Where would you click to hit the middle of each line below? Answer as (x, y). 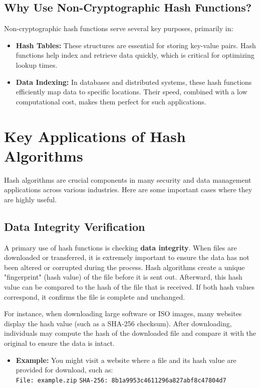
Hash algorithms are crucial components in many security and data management (128, 179)
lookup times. (37, 64)
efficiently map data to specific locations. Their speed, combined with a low (132, 92)
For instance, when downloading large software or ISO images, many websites (123, 313)
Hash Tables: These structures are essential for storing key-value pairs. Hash (136, 45)
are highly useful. (31, 199)
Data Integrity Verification (75, 226)
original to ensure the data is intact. (59, 343)
